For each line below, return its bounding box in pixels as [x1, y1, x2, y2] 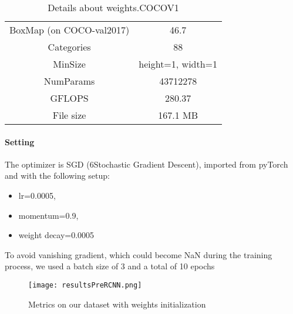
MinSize [53, 57, 86, 71]
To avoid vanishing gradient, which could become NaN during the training [5, 248, 272, 260]
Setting [5, 135, 35, 148]
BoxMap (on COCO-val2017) [9, 23, 130, 36]
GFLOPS [50, 91, 89, 105]
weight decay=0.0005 [18, 229, 95, 241]
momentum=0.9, [18, 209, 79, 221]
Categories [48, 40, 91, 54]
